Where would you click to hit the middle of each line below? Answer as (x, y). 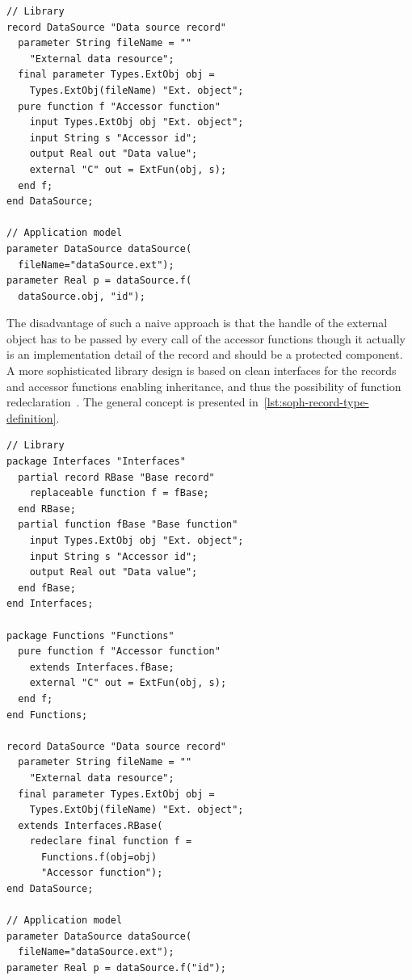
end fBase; (47, 588)
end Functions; (47, 715)
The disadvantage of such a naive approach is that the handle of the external (197, 323)
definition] (32, 417)
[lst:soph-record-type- (316, 402)
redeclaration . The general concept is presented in (132, 402)
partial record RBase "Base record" (116, 477)
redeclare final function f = (111, 841)
